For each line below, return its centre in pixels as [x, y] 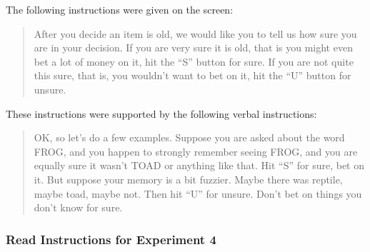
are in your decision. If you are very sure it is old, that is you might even [193, 47]
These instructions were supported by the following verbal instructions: [161, 113]
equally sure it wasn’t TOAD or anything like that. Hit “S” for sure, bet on [199, 165]
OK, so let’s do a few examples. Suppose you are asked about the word [189, 137]
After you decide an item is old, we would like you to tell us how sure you [195, 33]
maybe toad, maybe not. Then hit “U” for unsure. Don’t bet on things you [198, 193]
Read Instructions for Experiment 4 [111, 239]
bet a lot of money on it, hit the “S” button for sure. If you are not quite [194, 61]
